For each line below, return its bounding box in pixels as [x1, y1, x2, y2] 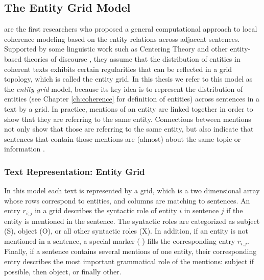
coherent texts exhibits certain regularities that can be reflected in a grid [4, 63, 232, 74]
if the [226, 205, 243, 216]
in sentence [184, 205, 219, 216]
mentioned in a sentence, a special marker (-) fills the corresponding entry [4, 235, 235, 246]
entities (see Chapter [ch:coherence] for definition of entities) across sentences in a [4, 93, 259, 104]
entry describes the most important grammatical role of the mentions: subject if [4, 256, 254, 267]
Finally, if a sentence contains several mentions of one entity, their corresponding [4, 246, 257, 257]
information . [4, 143, 45, 154]
